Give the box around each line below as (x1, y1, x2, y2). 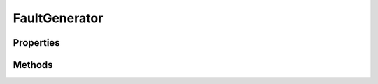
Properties (13, 37, 60, 49)
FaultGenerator (13, 10, 104, 26)
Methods (13, 59, 53, 71)
